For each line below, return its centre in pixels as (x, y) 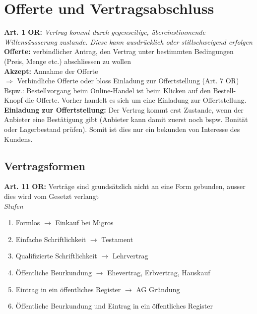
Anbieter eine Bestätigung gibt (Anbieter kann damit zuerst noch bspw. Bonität (126, 119)
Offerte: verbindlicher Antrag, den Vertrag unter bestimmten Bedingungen (119, 51)
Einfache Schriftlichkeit (51, 239)
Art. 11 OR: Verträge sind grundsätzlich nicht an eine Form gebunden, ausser (125, 186)
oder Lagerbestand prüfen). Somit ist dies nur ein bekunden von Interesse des (122, 129)
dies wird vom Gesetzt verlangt (51, 196)
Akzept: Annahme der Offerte (51, 71)
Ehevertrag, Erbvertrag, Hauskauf (159, 273)
